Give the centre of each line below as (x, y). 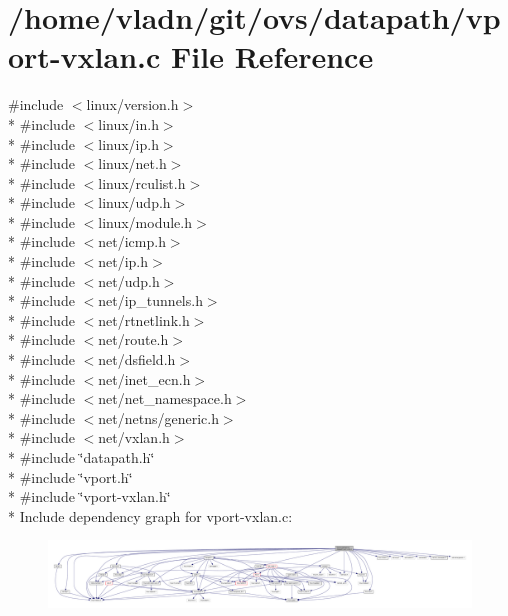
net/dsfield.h (137, 359)
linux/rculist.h (142, 182)
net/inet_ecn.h (144, 378)
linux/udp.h (134, 202)
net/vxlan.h (134, 437)
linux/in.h (128, 123)
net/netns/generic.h (158, 417)
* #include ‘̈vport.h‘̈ (70, 476)
